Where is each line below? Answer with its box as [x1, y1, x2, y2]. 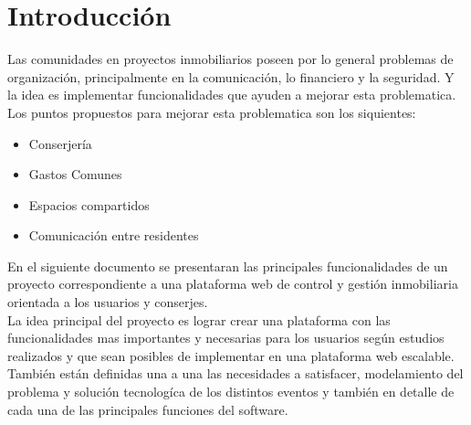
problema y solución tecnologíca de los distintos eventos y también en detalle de [7, 382, 455, 401]
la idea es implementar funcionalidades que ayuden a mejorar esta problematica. [7, 85, 456, 104]
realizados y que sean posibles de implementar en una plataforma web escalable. [7, 345, 455, 365]
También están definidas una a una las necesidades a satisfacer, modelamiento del [7, 364, 464, 383]
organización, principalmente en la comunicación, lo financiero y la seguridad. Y [7, 67, 455, 86]
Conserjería [28, 133, 92, 153]
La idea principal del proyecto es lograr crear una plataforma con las [7, 310, 391, 329]
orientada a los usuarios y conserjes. [7, 292, 208, 312]
